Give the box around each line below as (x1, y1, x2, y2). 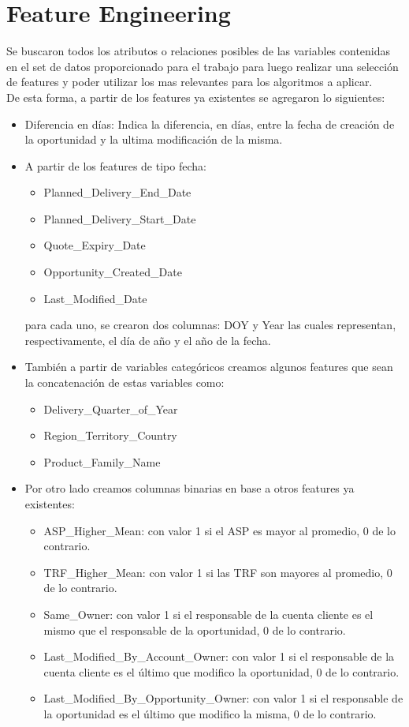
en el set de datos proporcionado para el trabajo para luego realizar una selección (6, 58, 399, 74)
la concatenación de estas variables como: (24, 374, 225, 391)
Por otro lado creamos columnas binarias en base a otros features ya (24, 480, 355, 497)
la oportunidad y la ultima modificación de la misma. (24, 131, 283, 148)
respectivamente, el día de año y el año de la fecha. (24, 332, 271, 348)
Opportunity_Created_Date (43, 264, 182, 280)
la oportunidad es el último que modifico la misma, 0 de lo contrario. (43, 705, 377, 721)
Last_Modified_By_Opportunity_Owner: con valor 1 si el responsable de (43, 690, 403, 706)
